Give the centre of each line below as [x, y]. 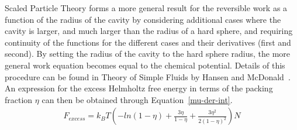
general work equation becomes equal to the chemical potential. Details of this [145, 65]
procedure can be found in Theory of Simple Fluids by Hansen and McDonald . [148, 76]
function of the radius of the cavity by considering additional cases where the [143, 19]
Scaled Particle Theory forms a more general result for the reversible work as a [146, 8]
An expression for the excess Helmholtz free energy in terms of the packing [139, 88]
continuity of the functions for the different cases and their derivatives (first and [148, 42]
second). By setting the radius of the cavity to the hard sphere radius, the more [148, 54]
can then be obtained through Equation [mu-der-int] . [137, 99]
